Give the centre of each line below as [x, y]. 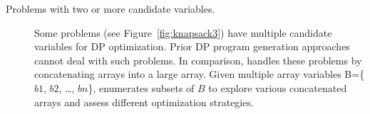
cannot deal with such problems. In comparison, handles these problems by [198, 60]
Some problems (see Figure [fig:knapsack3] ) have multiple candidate [183, 32]
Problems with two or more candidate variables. [111, 8]
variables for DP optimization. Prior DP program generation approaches [192, 46]
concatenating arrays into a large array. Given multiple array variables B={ [200, 74]
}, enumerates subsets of [141, 87]
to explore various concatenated [278, 87]
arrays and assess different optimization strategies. [144, 102]
